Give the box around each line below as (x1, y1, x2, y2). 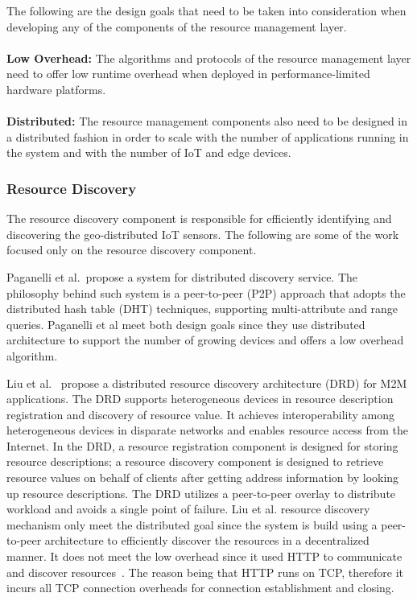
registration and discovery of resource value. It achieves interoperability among (6, 405, 395, 422)
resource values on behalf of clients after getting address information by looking (6, 469, 399, 486)
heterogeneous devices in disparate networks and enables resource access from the (6, 422, 408, 438)
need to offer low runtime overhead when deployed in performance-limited (6, 65, 370, 82)
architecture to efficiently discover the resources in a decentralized (44, 532, 370, 549)
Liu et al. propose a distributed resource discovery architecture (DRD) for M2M (6, 374, 407, 391)
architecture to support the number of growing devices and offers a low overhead (6, 331, 404, 348)
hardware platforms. (6, 80, 106, 97)
